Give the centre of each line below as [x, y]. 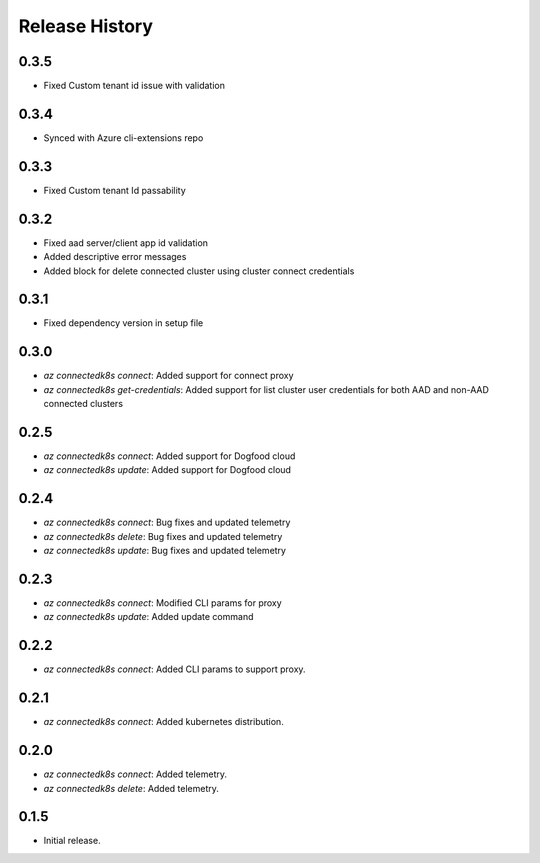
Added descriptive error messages [115, 257]
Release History [86, 26]
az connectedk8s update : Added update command [148, 617]
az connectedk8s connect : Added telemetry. [135, 774]
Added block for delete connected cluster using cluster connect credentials [199, 271]
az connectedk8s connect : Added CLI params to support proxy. [174, 669]
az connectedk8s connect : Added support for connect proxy [168, 376]
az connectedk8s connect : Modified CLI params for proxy [162, 603]
